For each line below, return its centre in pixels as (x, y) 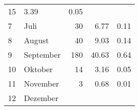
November (42, 83)
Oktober (38, 69)
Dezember (41, 98)
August (36, 40)
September (42, 55)
